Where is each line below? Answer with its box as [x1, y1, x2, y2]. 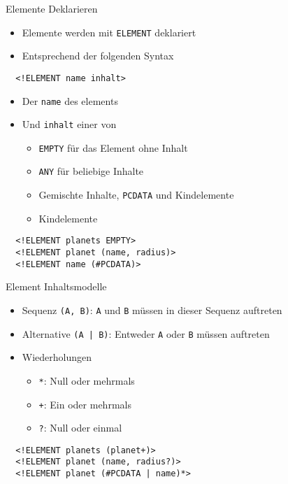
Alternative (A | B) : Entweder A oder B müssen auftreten [22, 326, 270, 341]
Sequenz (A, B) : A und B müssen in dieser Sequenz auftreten [22, 302, 282, 317]
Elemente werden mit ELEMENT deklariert [22, 24, 196, 39]
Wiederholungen [22, 350, 92, 364]
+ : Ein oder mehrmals [38, 397, 131, 411]
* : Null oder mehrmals [38, 373, 135, 387]
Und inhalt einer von [22, 117, 117, 131]
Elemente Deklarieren [6, 1, 98, 15]
